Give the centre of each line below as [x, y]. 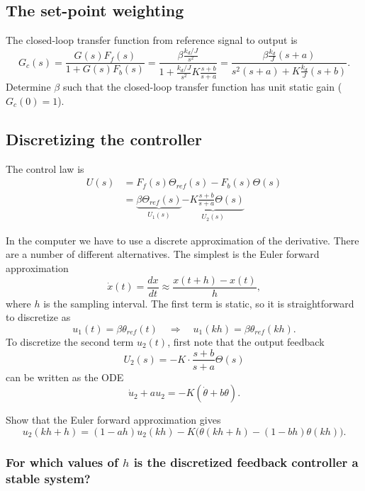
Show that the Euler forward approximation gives [113, 420]
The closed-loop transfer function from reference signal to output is [152, 40]
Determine [28, 87]
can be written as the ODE [65, 377]
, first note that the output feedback [246, 341]
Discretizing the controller [104, 139]
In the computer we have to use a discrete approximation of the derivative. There [182, 240]
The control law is [45, 168]
